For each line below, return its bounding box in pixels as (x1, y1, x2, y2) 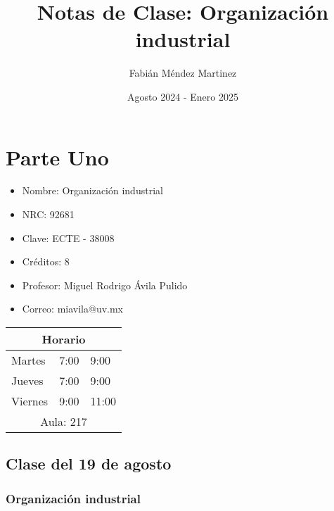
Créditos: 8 (22, 254, 70, 269)
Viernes (11, 393, 49, 409)
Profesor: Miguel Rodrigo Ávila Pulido (22, 277, 188, 292)
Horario (41, 331, 86, 347)
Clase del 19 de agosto (6, 453, 172, 474)
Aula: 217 (40, 413, 87, 429)
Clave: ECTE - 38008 (22, 230, 115, 245)
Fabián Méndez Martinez (129, 65, 237, 80)
